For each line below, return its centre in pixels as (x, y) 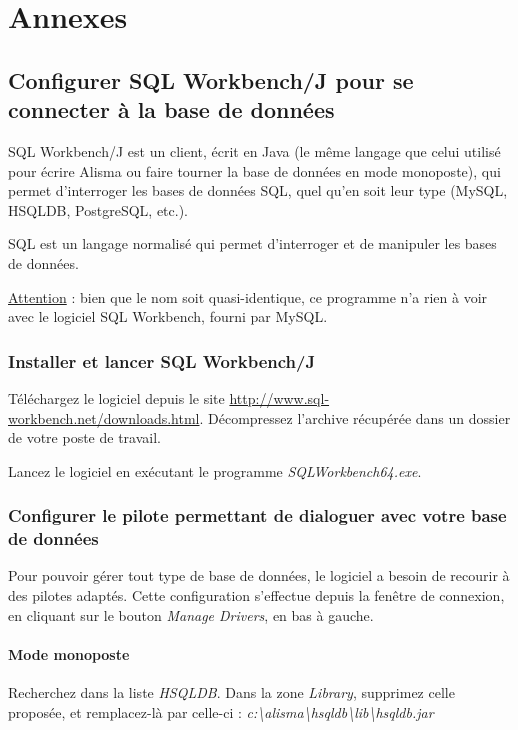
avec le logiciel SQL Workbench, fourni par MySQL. (168, 316)
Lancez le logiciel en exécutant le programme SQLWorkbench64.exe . (215, 470)
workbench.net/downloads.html (104, 417)
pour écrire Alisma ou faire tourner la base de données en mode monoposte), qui (254, 170)
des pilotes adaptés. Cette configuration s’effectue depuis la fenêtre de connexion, (256, 595)
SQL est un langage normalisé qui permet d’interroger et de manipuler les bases (252, 243)
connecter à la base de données (171, 109)
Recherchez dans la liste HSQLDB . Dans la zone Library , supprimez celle (231, 692)
